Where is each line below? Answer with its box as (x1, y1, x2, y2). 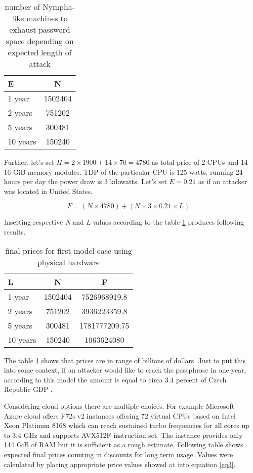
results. (4, 226, 26, 236)
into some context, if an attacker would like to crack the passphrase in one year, (4, 365, 246, 375)
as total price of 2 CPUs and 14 (152, 157, 248, 167)
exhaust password (9, 24, 70, 35)
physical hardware (37, 256, 100, 268)
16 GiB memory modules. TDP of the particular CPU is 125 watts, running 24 (4, 166, 243, 177)
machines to (26, 12, 68, 24)
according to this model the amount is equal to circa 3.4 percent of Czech (4, 374, 227, 384)
